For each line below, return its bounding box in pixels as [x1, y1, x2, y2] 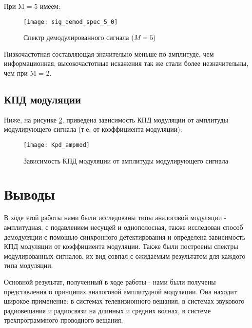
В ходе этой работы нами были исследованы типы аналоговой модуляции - [4, 212, 227, 223]
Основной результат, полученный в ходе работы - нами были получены [4, 276, 216, 287]
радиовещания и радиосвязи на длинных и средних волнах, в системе [4, 305, 211, 315]
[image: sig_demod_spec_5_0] [23, 18, 118, 25]
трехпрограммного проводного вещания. [4, 315, 123, 325]
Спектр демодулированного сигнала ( [23, 32, 134, 42]
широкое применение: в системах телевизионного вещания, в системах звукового [4, 296, 245, 306]
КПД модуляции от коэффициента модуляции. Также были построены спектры [4, 241, 238, 251]
